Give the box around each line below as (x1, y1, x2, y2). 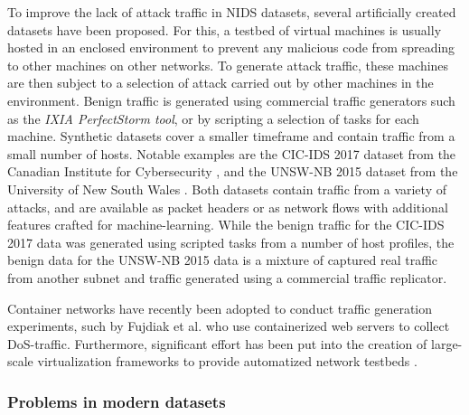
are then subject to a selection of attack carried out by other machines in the (7, 73, 434, 92)
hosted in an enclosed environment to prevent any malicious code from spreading (7, 38, 455, 57)
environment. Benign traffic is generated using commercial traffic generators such (7, 90, 455, 109)
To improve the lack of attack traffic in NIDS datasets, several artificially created (7, 3, 456, 21)
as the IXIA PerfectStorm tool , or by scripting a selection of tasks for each (7, 108, 419, 127)
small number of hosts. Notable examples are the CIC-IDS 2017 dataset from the (7, 144, 456, 163)
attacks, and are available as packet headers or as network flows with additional (7, 197, 448, 216)
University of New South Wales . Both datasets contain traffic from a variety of (7, 179, 446, 198)
